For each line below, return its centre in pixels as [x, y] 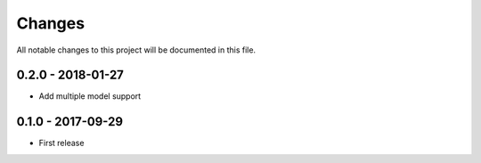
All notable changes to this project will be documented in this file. [136, 50]
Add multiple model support [90, 96]
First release [61, 143]
